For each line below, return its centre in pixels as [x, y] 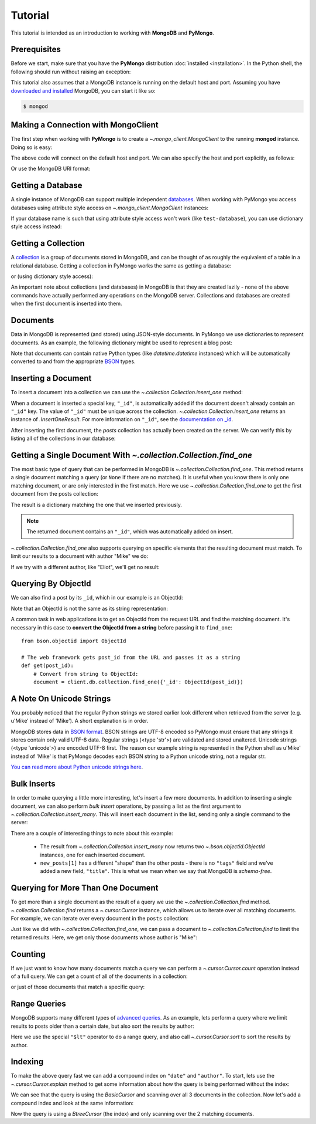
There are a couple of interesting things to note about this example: [92, 833]
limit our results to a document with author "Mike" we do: [80, 556]
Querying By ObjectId [51, 584]
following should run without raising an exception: [71, 72]
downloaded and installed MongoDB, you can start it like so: [83, 90]
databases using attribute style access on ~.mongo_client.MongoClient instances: [110, 208]
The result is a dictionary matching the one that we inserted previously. [97, 505]
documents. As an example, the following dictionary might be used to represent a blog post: [121, 343]
